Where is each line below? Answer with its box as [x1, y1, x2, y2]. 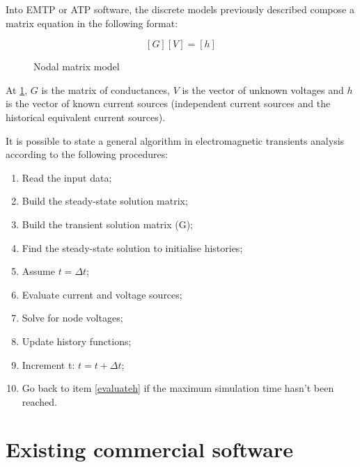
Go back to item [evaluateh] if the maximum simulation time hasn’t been [22, 381, 334, 395]
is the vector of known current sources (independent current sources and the [6, 96, 331, 111]
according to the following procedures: [6, 147, 169, 161]
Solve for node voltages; [22, 310, 123, 325]
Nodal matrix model [33, 59, 120, 74]
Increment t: [22, 357, 75, 372]
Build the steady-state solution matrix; [22, 193, 188, 208]
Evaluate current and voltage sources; [22, 287, 182, 301]
